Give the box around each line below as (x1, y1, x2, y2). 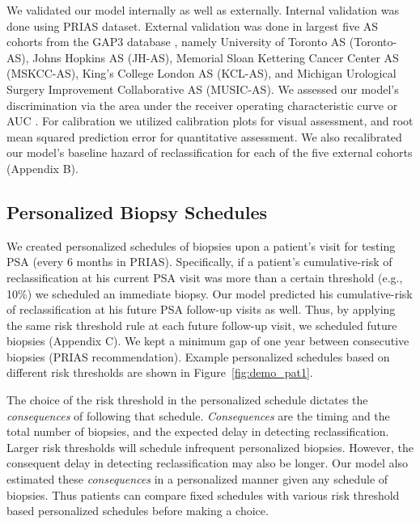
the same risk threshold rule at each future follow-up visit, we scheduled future (6, 316, 397, 333)
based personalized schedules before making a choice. (6, 502, 269, 519)
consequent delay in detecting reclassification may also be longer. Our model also (6, 454, 408, 471)
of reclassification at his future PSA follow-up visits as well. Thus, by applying (6, 301, 396, 318)
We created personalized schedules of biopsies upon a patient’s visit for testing (6, 237, 396, 254)
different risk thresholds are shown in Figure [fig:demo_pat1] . (6, 364, 313, 381)
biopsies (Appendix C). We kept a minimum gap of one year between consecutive (6, 332, 409, 349)
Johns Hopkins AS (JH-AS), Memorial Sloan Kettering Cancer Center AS (32, 49, 399, 65)
